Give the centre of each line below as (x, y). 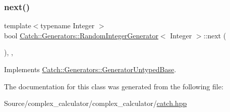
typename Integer (68, 25)
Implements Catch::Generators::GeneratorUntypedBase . (90, 69)
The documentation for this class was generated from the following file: (114, 86)
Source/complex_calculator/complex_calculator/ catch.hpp (96, 103)
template (18, 25)
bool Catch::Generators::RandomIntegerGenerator (81, 35)
